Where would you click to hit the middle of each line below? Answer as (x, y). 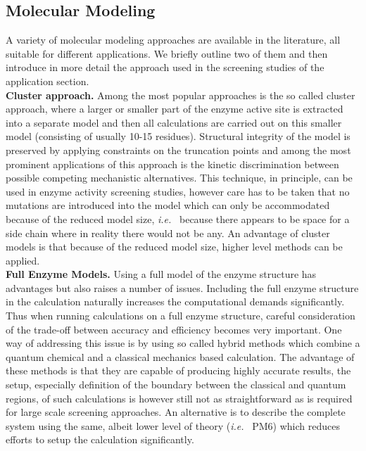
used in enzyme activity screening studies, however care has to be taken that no (178, 191)
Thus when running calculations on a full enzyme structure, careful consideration (181, 316)
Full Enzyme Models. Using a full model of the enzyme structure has (161, 274)
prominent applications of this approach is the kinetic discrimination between (172, 164)
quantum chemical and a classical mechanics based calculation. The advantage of (180, 356)
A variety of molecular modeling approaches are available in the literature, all (173, 40)
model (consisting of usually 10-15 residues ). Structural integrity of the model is (178, 136)
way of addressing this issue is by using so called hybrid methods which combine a (183, 343)
